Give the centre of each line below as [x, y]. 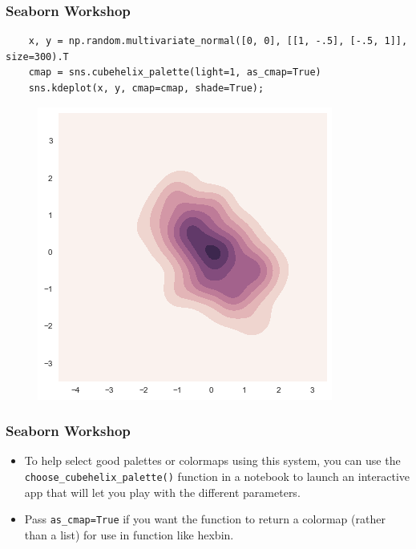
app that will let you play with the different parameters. [162, 492]
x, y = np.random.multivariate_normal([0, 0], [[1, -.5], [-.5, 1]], [218, 41]
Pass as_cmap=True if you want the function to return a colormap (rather [205, 519]
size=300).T [37, 57]
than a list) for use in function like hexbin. [129, 534]
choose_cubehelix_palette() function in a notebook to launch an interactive [217, 476]
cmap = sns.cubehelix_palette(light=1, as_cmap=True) [175, 73]
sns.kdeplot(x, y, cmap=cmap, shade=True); [146, 88]
